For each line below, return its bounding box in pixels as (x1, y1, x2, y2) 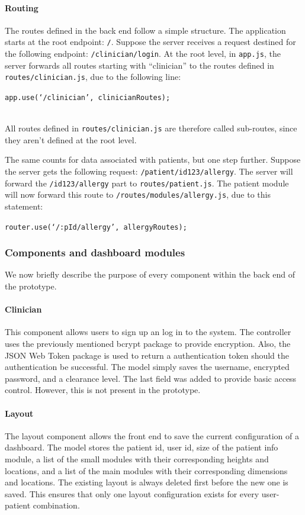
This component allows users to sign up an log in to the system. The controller (5, 326, 291, 338)
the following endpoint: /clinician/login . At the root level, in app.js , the (5, 47, 281, 60)
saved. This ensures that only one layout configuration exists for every (5, 487, 259, 500)
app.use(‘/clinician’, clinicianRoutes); (5, 93, 171, 102)
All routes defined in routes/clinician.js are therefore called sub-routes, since (5, 122, 297, 134)
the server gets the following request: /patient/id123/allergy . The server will (5, 165, 293, 178)
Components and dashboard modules (5, 245, 185, 260)
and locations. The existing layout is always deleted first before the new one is (5, 476, 288, 488)
